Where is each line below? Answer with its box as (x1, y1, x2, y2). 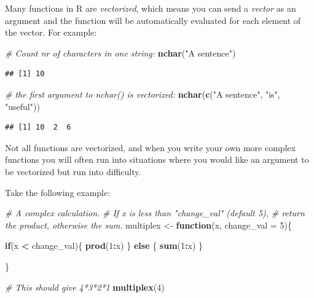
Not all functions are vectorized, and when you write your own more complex (5, 141, 296, 154)
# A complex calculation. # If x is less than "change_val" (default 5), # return (5, 206, 305, 219)
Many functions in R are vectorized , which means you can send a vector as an (5, 2, 296, 14)
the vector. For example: (5, 26, 97, 39)
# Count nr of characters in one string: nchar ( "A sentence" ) (5, 46, 236, 59)
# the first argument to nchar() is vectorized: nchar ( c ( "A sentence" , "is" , (5, 87, 280, 100)
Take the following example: (5, 186, 111, 198)
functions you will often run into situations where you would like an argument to (5, 153, 309, 166)
